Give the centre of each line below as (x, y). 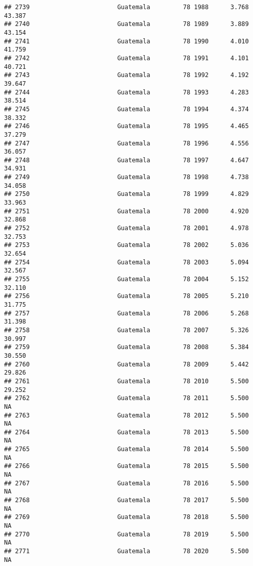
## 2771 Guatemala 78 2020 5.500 (127, 551)
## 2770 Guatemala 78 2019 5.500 (127, 534)
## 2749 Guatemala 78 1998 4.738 (127, 177)
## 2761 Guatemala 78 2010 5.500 (127, 381)
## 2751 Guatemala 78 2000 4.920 (127, 211)
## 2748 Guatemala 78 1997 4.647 (127, 160)
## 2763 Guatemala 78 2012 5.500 (127, 415)
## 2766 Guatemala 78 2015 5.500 (127, 466)
